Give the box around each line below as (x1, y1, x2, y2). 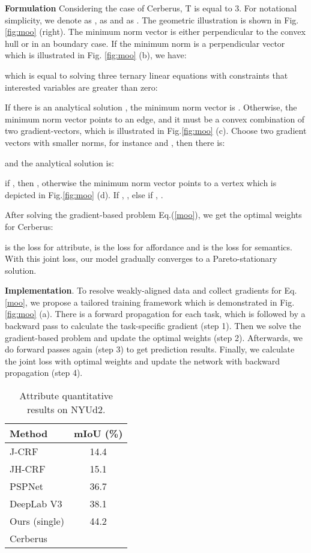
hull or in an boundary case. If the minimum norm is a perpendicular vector (5, 37, 285, 49)
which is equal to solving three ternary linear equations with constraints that (5, 68, 288, 81)
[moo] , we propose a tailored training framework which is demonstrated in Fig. (5, 295, 295, 308)
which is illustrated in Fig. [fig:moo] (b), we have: (5, 49, 187, 61)
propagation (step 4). (5, 366, 83, 379)
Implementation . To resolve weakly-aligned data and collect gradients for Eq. (5, 284, 297, 297)
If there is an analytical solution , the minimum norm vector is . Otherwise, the (5, 101, 297, 113)
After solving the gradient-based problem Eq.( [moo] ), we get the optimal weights (5, 208, 302, 221)
